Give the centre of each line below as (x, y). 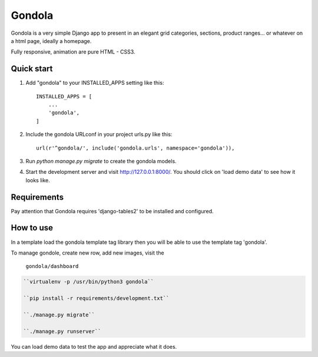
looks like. (38, 180)
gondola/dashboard (52, 266)
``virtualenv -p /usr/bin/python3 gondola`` (89, 282)
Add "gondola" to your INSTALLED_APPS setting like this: (95, 83)
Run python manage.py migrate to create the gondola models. (101, 161)
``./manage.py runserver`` (62, 331)
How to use (32, 228)
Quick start (32, 69)
